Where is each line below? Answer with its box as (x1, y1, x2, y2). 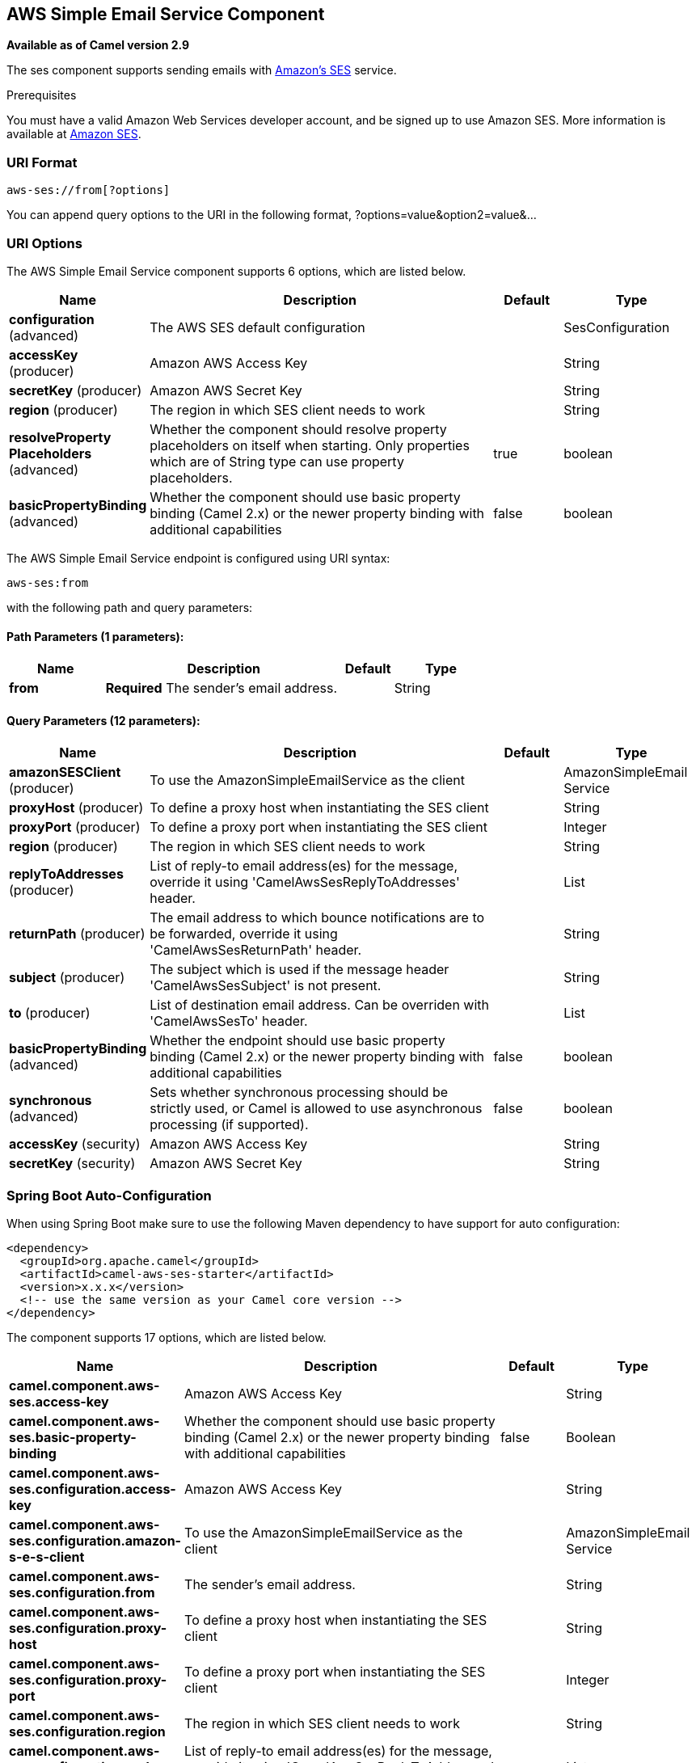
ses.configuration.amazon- (9, 1533, 182, 1550)
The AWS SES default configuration (150, 318, 365, 335)
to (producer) (9, 1005, 91, 1022)
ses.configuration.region (9, 1723, 166, 1740)
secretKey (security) (9, 1155, 136, 1172)
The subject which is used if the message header (150, 961, 449, 978)
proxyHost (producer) (9, 799, 144, 816)
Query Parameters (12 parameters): (6, 713, 200, 728)
